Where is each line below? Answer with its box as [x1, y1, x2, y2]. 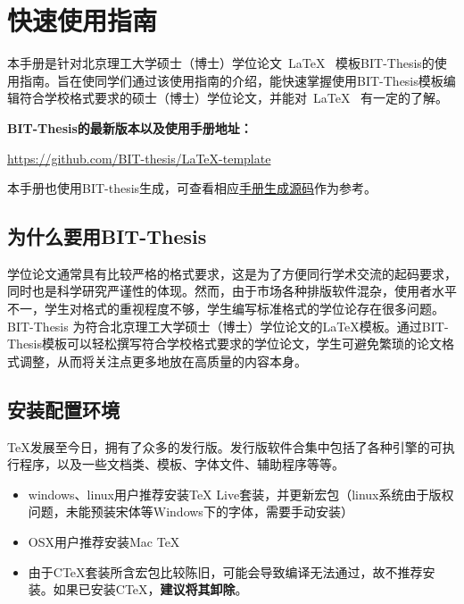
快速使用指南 [7, 2, 158, 38]
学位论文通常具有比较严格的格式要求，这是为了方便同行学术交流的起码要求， [7, 264, 457, 282]
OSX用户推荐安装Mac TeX [28, 533, 180, 551]
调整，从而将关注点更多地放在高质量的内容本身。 [19, 351, 307, 370]
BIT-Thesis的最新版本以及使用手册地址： [7, 118, 253, 137]
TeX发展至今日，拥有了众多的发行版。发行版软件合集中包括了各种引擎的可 [7, 437, 443, 456]
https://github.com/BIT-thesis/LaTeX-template [7, 148, 271, 167]
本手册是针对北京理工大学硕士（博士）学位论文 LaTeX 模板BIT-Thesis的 [7, 54, 435, 72]
